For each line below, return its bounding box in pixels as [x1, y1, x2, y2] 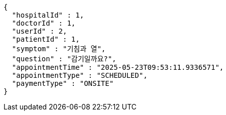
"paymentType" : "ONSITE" [12, 79, 114, 87]
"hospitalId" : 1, [12, 11, 84, 19]
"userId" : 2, [12, 27, 67, 35]
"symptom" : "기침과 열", [12, 45, 106, 53]
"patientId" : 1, [12, 35, 80, 43]
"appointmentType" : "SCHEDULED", [12, 71, 148, 79]
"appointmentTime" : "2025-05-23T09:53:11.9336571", [12, 63, 224, 71]
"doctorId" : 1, [12, 19, 76, 27]
